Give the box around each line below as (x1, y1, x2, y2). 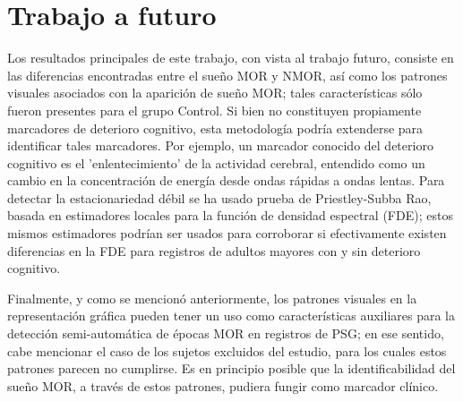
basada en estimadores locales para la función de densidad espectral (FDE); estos (7, 206, 453, 225)
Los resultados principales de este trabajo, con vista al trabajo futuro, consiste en (7, 48, 454, 67)
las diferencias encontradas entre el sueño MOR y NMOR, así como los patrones (7, 65, 448, 84)
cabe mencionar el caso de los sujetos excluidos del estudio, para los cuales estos (7, 341, 447, 360)
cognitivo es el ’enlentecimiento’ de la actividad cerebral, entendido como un (7, 153, 425, 172)
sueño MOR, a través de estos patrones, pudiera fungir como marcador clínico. (7, 376, 439, 395)
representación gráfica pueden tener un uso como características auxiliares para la (7, 306, 456, 325)
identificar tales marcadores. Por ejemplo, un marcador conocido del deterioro (7, 136, 433, 155)
